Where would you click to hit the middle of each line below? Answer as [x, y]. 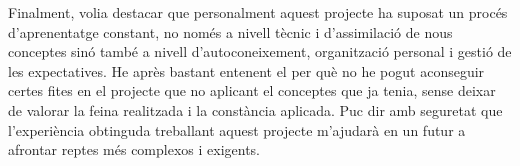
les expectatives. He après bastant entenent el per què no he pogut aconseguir [246, 70]
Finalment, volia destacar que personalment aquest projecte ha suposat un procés [258, 12]
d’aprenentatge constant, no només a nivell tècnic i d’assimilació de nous [230, 31]
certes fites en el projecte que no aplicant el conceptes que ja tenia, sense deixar [252, 90]
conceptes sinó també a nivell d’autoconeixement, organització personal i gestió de [260, 51]
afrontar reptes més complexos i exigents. [134, 149]
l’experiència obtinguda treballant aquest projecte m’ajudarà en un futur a [237, 129]
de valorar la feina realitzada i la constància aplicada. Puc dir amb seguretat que [255, 109]
